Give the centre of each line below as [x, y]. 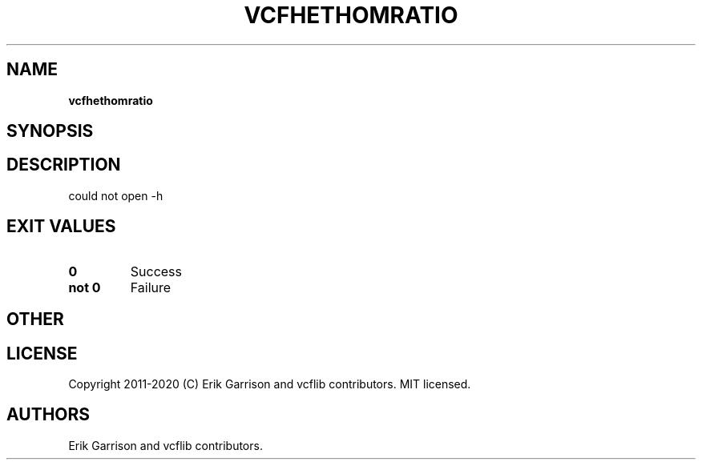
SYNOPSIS [50, 131]
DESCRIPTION [64, 165]
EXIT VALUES [61, 227]
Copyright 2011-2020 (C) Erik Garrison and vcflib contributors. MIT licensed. [270, 384]
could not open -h [116, 195]
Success [156, 271]
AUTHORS [48, 415]
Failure [151, 287]
